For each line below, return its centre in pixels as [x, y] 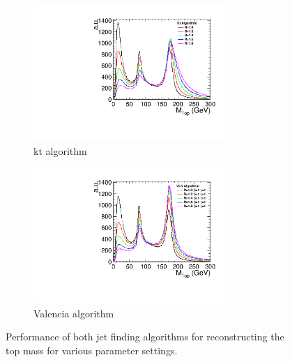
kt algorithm [60, 151]
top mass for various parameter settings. [92, 350]
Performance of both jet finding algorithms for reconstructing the [145, 337]
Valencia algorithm [74, 313]
